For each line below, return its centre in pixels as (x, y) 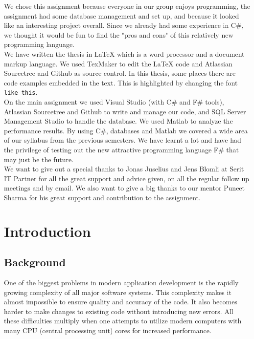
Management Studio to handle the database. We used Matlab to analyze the (118, 121)
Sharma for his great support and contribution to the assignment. (102, 197)
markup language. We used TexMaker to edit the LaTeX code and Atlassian (118, 63)
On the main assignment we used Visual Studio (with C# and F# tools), (114, 102)
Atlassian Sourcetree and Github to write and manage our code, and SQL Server (125, 111)
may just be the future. (39, 159)
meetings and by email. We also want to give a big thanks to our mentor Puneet (125, 188)
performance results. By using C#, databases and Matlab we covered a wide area (126, 130)
